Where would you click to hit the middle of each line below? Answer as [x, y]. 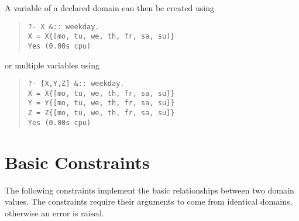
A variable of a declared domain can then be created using [109, 8]
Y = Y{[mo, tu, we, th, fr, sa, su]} [101, 103]
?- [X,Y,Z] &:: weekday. [76, 84]
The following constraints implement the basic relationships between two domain [149, 190]
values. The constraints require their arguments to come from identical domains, [149, 201]
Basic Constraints [77, 162]
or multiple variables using [52, 65]
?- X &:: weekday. [63, 27]
